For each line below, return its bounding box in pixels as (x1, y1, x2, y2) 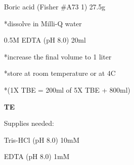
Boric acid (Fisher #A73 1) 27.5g (4, 1, 105, 11)
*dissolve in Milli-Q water (4, 18, 82, 28)
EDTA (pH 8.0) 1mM (4, 151, 70, 162)
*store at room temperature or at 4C (4, 68, 116, 78)
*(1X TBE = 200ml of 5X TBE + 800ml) (4, 84, 131, 95)
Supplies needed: (4, 118, 54, 128)
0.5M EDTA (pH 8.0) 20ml (4, 35, 86, 45)
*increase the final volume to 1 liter (4, 51, 112, 61)
